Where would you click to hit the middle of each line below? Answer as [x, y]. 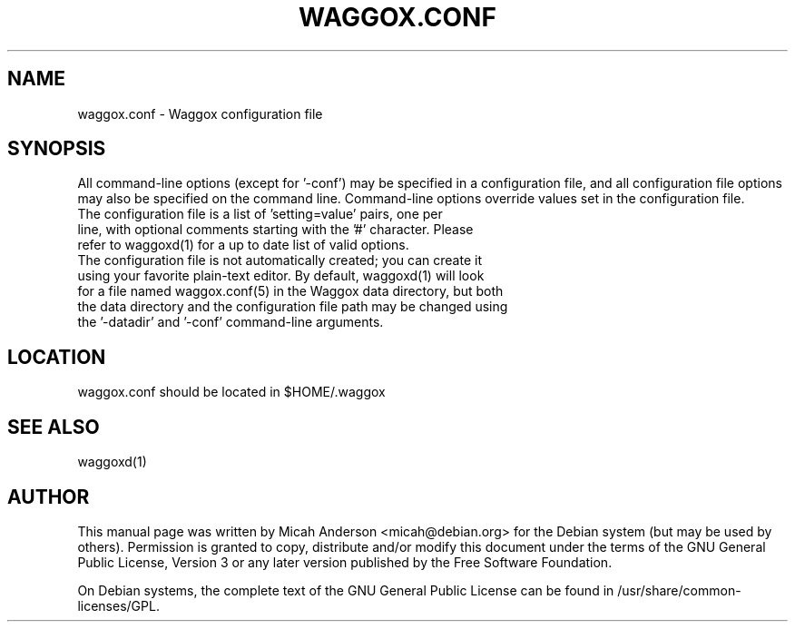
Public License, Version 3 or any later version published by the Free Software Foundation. [345, 562]
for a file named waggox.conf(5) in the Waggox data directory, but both [290, 291]
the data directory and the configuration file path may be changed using [293, 307]
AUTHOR [49, 496]
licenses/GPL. [118, 605]
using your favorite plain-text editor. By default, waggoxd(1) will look [281, 276]
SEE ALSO [54, 427]
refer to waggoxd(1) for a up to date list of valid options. [243, 245]
